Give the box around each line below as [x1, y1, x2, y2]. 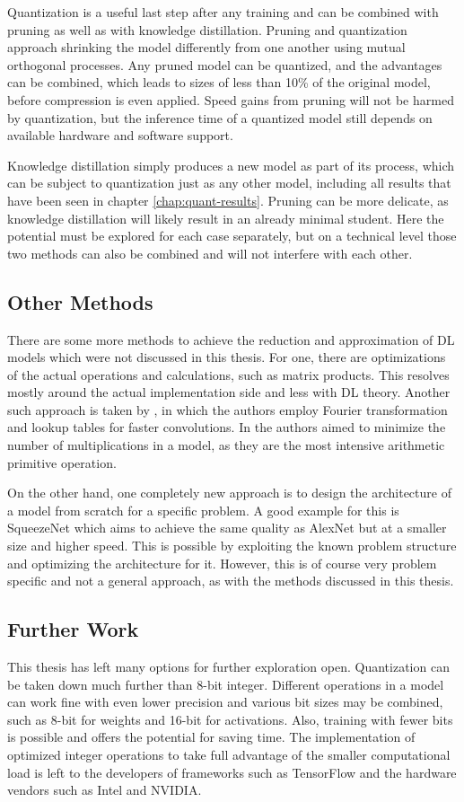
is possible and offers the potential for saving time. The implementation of [7, 727, 416, 746]
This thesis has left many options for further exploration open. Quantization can [7, 657, 450, 676]
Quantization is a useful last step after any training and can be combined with [7, 3, 439, 21]
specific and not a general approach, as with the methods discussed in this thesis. [7, 571, 454, 590]
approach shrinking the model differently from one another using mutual [7, 38, 406, 57]
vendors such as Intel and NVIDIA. [7, 780, 202, 799]
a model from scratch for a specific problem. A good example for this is [7, 500, 399, 519]
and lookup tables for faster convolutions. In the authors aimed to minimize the [7, 418, 446, 436]
